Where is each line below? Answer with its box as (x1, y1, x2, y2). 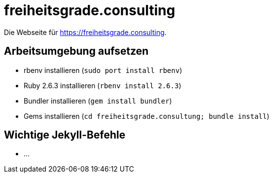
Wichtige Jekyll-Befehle (4, 129, 126, 142)
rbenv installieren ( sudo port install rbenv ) (24, 66, 182, 74)
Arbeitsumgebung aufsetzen (4, 45, 149, 58)
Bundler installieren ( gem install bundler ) (24, 96, 172, 105)
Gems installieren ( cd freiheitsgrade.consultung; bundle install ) (24, 111, 270, 120)
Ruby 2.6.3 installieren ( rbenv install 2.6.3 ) (24, 81, 181, 90)
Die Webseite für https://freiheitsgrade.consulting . (4, 28, 167, 36)
